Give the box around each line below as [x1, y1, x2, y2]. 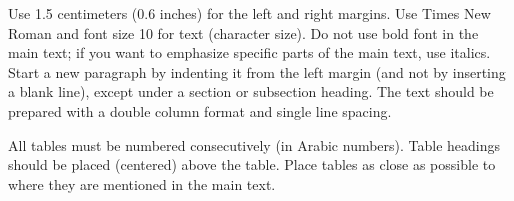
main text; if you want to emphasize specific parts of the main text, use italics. [8, 42, 491, 63]
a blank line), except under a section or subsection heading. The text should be [8, 81, 494, 102]
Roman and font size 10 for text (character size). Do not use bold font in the [8, 22, 479, 43]
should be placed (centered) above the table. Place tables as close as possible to [8, 154, 496, 175]
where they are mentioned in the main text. [8, 173, 276, 194]
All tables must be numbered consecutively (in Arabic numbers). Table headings [8, 134, 501, 155]
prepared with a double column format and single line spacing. [8, 100, 392, 121]
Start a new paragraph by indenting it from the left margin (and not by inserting [8, 61, 506, 82]
